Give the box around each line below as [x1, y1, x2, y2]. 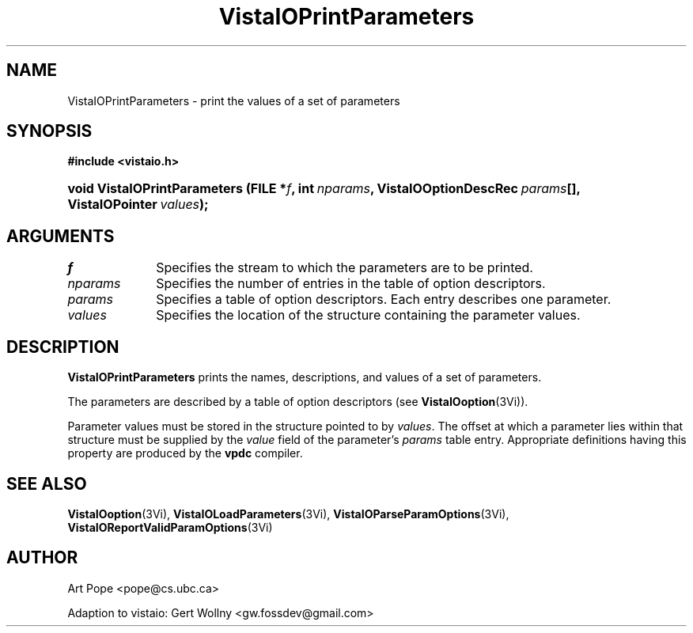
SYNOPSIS [6, 121, 93, 142]
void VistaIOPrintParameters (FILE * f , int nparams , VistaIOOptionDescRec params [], [67, 180, 581, 197]
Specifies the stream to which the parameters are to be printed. [156, 260, 533, 276]
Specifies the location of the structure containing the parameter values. [156, 307, 581, 324]
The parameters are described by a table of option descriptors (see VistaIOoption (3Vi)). [67, 395, 528, 409]
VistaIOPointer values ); [67, 196, 209, 213]
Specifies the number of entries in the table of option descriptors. [156, 275, 546, 292]
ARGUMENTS [6, 226, 115, 246]
